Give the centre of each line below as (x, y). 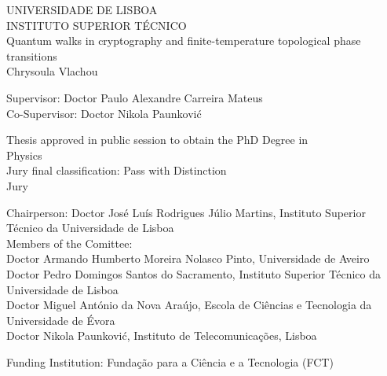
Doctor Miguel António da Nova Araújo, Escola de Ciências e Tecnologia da (189, 305)
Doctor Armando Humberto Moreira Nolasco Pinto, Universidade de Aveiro (188, 258)
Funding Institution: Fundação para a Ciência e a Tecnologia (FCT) (170, 361)
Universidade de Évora (61, 320)
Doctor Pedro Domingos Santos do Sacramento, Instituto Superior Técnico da (194, 273)
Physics (24, 155)
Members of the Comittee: (69, 243)
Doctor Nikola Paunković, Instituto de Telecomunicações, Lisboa (162, 335)
